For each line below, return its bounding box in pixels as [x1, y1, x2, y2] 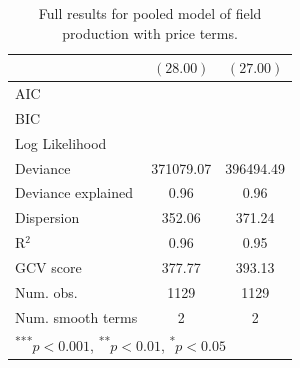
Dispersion [15, 207, 80, 228]
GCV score [15, 256, 82, 277]
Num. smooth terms [15, 306, 138, 327]
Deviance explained [15, 182, 134, 203]
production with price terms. [62, 22, 238, 43]
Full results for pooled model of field [38, 3, 262, 23]
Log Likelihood [15, 132, 107, 153]
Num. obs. [15, 281, 78, 302]
